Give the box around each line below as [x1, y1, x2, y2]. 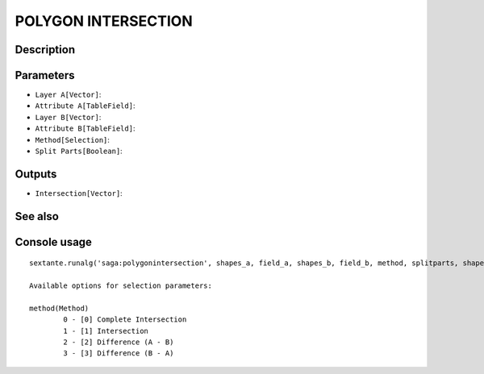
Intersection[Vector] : [35, 188, 123, 197]
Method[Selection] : [35, 135, 111, 144]
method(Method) [29, 303, 90, 313]
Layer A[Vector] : [35, 89, 102, 100]
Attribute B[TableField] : [35, 123, 136, 133]
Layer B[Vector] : [35, 112, 102, 122]
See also [15, 210, 60, 223]
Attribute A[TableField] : [35, 101, 136, 110]
